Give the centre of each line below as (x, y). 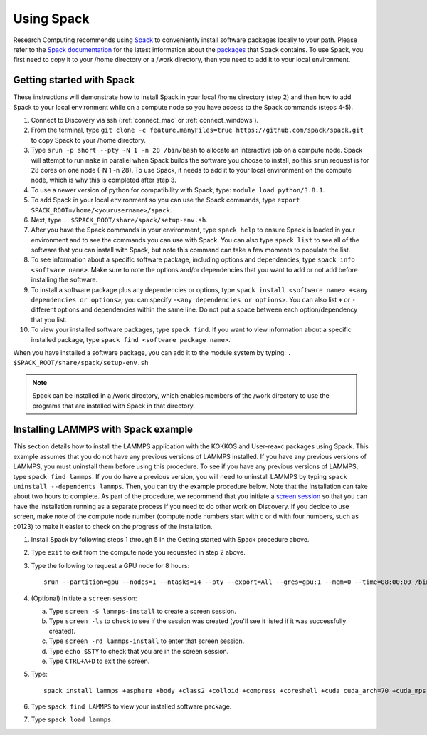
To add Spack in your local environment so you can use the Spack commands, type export (165, 200)
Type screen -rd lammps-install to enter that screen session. (147, 641)
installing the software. (64, 280)
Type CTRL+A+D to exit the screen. (99, 661)
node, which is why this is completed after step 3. (104, 180)
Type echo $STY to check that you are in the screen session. (139, 651)
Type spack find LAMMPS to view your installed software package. (131, 706)
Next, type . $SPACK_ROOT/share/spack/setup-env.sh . (119, 220)
